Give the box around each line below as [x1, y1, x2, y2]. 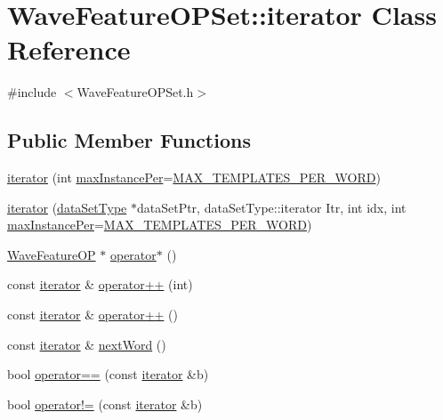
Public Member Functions [7, 126, 251, 154]
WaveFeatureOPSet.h [77, 83, 194, 101]
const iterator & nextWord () [7, 335, 166, 353]
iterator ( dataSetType [7, 198, 127, 216]
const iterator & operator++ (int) [7, 275, 193, 294]
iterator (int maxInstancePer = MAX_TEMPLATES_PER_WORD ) [7, 168, 381, 187]
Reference [7, 31, 131, 68]
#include [7, 83, 57, 101]
